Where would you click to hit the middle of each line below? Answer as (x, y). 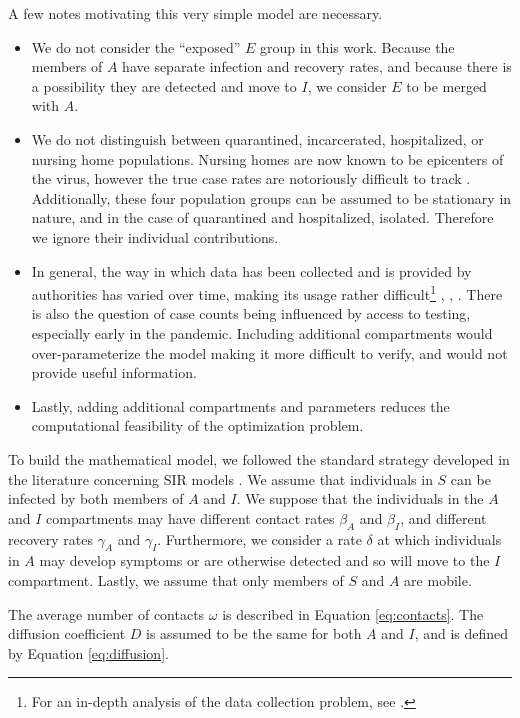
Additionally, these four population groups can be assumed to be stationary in (271, 197)
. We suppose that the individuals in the (360, 498)
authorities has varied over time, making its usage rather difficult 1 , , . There (267, 292)
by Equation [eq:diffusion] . (88, 652)
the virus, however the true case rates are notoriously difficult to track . (251, 178)
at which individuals (439, 538)
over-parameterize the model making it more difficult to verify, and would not (269, 352)
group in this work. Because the (357, 46)
